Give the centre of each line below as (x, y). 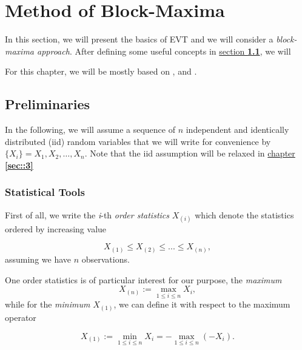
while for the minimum (48, 304)
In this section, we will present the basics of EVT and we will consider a (139, 39)
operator (21, 317)
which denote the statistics (244, 214)
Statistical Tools (45, 192)
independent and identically (237, 130)
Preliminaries (48, 104)
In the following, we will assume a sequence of (90, 130)
